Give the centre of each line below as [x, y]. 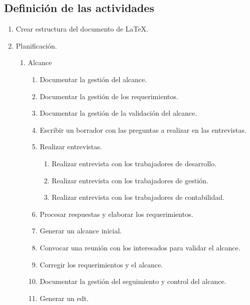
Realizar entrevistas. [71, 146]
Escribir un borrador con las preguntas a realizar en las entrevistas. [143, 129]
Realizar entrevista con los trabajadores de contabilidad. [138, 197]
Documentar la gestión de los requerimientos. [109, 96]
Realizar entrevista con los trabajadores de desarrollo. [134, 163]
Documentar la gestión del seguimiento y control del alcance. [133, 281]
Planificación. [36, 45]
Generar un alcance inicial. [81, 231]
